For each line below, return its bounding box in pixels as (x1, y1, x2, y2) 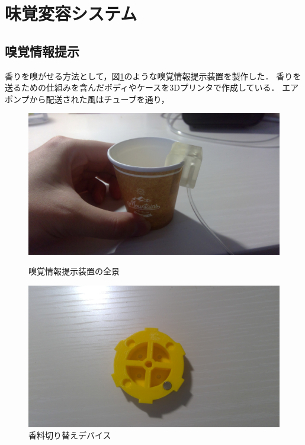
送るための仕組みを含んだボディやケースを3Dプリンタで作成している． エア (5, 81, 299, 94)
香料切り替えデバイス (28, 429, 111, 441)
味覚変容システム (5, 1, 137, 25)
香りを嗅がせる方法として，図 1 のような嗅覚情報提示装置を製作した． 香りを (5, 69, 301, 82)
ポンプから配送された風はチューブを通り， (5, 92, 169, 105)
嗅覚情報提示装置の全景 (28, 265, 120, 277)
